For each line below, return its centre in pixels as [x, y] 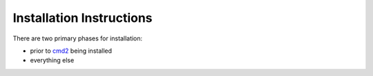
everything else [52, 60]
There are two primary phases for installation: [78, 38]
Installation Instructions [83, 18]
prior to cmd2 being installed [71, 51]
